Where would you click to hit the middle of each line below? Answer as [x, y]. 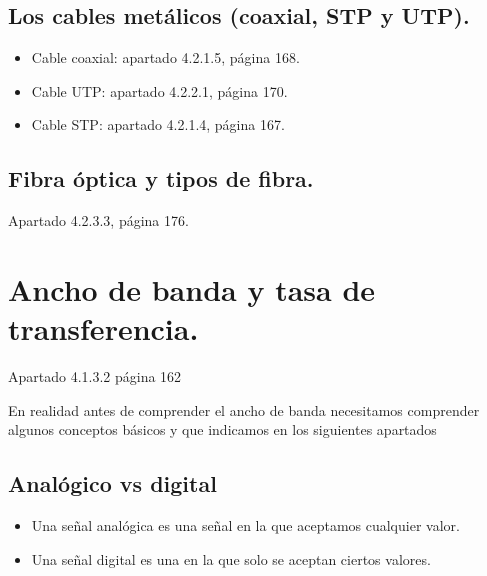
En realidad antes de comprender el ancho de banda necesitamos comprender [244, 409]
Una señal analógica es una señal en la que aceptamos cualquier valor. [245, 525]
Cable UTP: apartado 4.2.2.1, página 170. [159, 90]
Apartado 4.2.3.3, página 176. [98, 220]
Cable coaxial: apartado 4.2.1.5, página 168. [165, 57]
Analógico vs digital [112, 483]
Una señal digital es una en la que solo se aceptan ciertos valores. [231, 558]
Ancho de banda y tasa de [192, 288]
